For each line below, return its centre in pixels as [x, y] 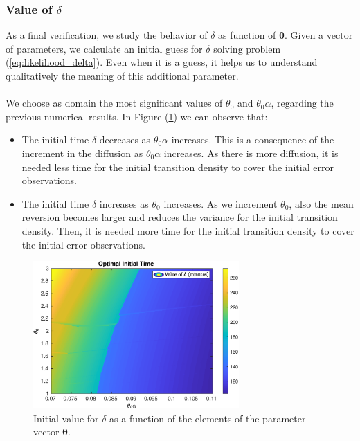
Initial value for [66, 418]
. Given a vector [319, 35]
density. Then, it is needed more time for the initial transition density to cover [188, 230]
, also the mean [321, 203]
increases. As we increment [220, 203]
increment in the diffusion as [82, 153]
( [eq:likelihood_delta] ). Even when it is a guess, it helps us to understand [162, 62]
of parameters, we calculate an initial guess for [104, 48]
